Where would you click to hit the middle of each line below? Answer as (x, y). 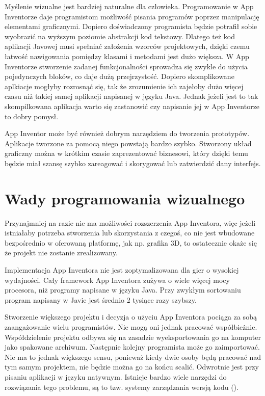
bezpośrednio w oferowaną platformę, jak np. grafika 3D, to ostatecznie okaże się (131, 242)
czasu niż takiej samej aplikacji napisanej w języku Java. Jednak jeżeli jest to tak (131, 96)
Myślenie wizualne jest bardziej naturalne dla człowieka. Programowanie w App (129, 6)
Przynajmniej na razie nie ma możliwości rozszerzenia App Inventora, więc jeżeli (130, 222)
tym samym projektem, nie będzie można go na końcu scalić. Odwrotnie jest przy (132, 367)
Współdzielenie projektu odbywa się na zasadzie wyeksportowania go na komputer (133, 337)
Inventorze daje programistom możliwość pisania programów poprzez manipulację (132, 16)
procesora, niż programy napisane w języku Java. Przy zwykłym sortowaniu (123, 290)
